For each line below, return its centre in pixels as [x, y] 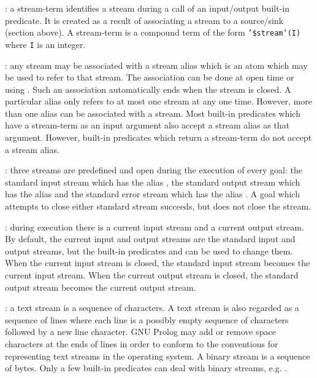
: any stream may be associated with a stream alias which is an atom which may [156, 65]
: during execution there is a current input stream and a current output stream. [155, 226]
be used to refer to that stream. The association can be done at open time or [150, 77]
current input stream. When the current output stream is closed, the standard [152, 275]
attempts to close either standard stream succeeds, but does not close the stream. [158, 206]
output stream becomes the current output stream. [101, 287]
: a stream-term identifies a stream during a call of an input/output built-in [147, 8]
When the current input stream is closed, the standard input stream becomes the [158, 263]
